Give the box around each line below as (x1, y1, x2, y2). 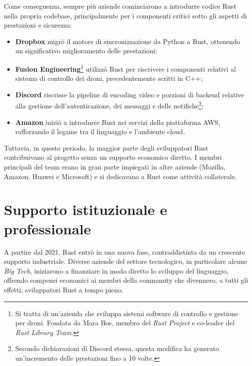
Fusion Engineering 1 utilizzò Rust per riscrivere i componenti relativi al (15, 62, 236, 74)
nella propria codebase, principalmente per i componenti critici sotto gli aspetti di (4, 10, 247, 20)
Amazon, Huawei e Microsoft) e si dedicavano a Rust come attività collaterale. (4, 171, 237, 181)
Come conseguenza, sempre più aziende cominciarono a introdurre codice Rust (4, 1, 236, 11)
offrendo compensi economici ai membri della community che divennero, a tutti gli (4, 275, 248, 285)
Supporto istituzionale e (4, 199, 167, 219)
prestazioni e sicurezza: (4, 20, 72, 30)
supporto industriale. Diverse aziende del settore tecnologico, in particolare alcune (4, 256, 247, 266)
